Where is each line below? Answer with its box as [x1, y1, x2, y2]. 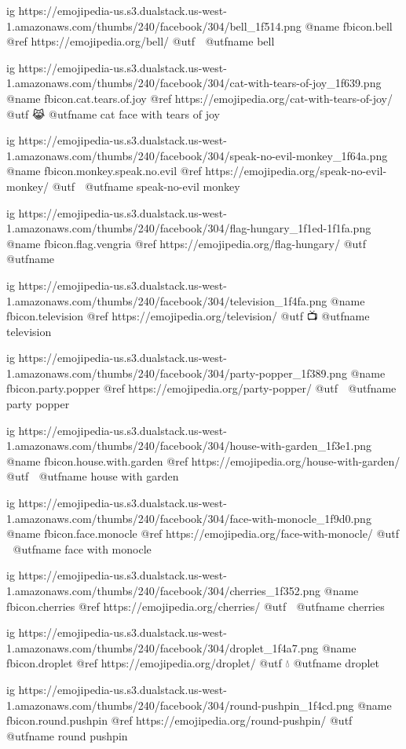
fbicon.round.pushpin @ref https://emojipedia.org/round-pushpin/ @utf [6, 712, 353, 729]
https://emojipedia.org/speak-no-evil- [205, 163, 387, 179]
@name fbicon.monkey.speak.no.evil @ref [6, 163, 202, 179]
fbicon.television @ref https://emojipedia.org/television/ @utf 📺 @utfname [6, 308, 370, 324]
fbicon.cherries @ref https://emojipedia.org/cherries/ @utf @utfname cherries [6, 597, 385, 614]
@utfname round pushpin [6, 727, 128, 744]
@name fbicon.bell [305, 17, 393, 34]
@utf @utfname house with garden [6, 468, 179, 484]
